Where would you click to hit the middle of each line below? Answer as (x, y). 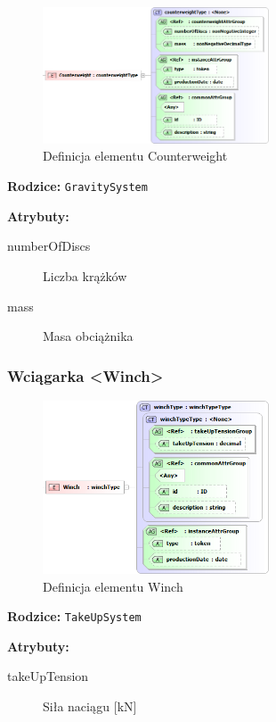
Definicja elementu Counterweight (135, 156)
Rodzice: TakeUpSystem (74, 616)
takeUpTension (48, 676)
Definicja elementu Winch (113, 586)
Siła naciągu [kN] (90, 706)
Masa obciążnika (88, 336)
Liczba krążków (85, 275)
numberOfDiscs (49, 246)
